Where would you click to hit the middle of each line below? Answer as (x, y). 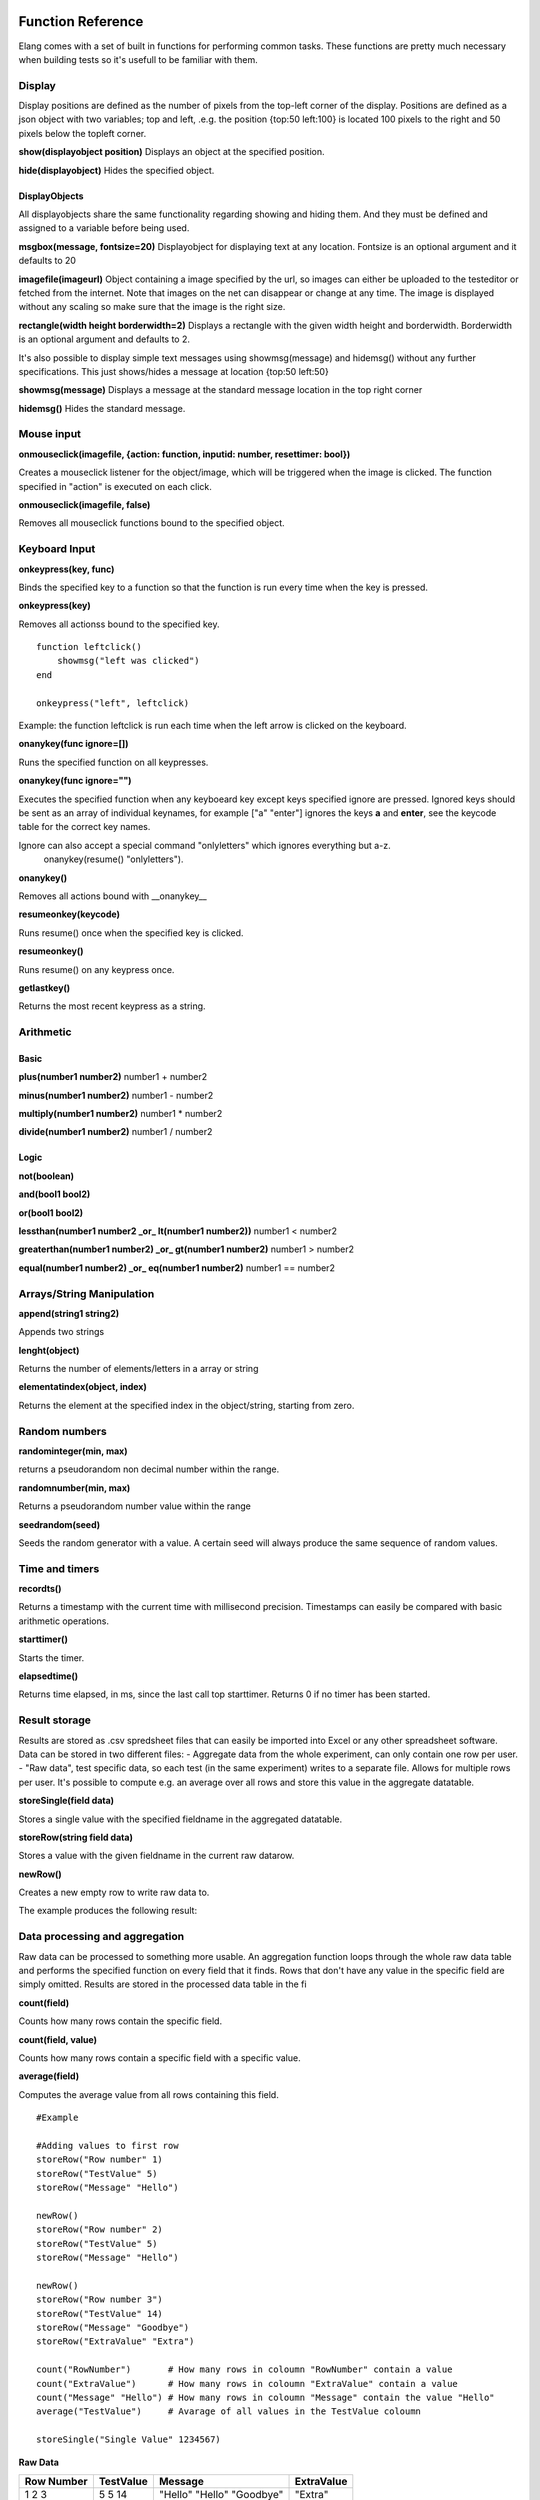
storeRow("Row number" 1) (100, 2159)
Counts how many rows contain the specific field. (120, 2021)
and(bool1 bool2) (54, 1194)
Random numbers (62, 1431)
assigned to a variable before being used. (104, 228)
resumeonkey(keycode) (69, 914)
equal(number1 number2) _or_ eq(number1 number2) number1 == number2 (176, 1267)
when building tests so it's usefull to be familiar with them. (138, 59)
